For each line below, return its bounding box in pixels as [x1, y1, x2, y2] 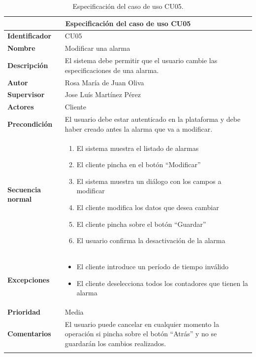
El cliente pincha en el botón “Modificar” [76, 159, 201, 170]
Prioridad [7, 306, 40, 317]
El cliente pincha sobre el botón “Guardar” [76, 218, 206, 229]
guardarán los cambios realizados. [64, 338, 166, 348]
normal [7, 194, 32, 204]
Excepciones [7, 274, 50, 285]
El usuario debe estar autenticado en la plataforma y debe [64, 114, 241, 124]
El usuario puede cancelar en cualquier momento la [64, 319, 219, 329]
